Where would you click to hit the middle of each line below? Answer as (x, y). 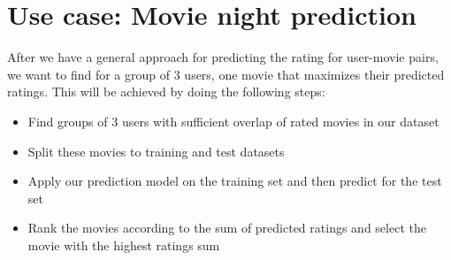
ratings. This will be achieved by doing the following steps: (166, 92)
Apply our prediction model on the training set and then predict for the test (235, 181)
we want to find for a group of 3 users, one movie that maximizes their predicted (226, 74)
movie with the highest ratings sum (124, 245)
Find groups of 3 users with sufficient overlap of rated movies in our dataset (233, 121)
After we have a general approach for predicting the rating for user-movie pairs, (223, 57)
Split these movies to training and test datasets (156, 151)
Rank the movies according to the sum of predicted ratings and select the (227, 228)
